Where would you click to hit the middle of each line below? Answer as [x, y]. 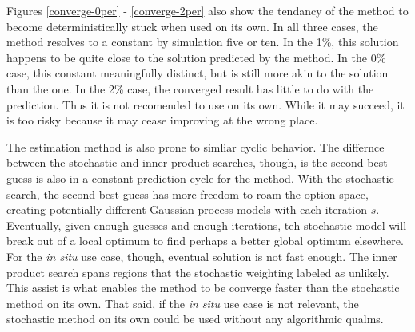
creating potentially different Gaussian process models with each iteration [187, 209]
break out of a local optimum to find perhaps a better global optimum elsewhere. [205, 241]
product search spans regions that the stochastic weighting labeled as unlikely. [198, 272]
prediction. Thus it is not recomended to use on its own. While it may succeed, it [206, 104]
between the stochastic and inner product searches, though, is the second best [197, 162]
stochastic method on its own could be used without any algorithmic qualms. [195, 319]
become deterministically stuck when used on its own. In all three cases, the [192, 26]
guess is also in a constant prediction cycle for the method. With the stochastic [200, 178]
